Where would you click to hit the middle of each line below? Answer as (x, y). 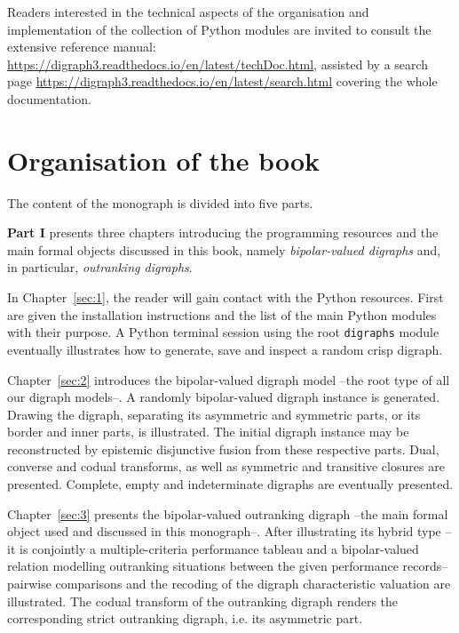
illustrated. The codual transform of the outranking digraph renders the (203, 601)
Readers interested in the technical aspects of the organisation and (188, 12)
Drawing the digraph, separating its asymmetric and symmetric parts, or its (214, 414)
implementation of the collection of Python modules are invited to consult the (219, 29)
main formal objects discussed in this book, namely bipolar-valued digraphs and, (224, 249)
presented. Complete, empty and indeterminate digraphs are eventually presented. (230, 484)
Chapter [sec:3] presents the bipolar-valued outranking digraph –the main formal (228, 513)
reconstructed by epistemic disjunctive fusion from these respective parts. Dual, (223, 449)
